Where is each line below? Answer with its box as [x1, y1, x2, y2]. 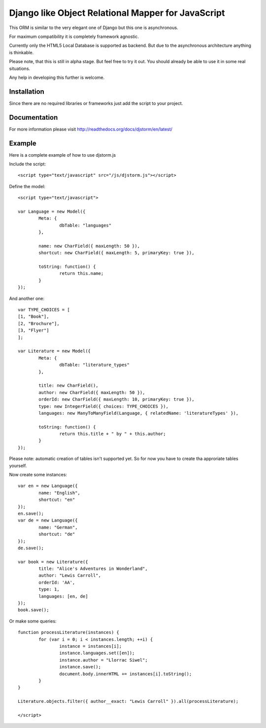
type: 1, [38, 587, 60, 592]
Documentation [9, 113, 58, 122]
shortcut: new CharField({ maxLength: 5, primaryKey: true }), [38, 250, 195, 256]
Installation [9, 87, 44, 96]
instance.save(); [59, 664, 101, 670]
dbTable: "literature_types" [59, 362, 130, 368]
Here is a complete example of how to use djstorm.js [9, 152, 116, 158]
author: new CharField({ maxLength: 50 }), [38, 390, 145, 395]
